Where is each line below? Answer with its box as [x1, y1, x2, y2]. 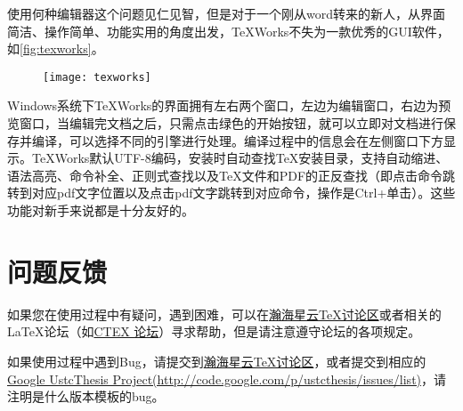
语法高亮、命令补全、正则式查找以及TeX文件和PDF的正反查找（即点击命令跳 [7, 165, 456, 184]
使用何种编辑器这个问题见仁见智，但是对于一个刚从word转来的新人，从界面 [7, 4, 445, 22]
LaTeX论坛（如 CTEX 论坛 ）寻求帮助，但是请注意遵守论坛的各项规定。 [7, 322, 421, 341]
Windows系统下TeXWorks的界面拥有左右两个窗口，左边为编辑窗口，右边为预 [7, 96, 451, 115]
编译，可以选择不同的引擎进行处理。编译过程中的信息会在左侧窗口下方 [31, 131, 443, 149]
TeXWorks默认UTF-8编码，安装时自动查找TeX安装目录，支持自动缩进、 [31, 149, 449, 167]
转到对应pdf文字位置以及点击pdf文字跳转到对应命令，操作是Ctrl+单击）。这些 [7, 183, 456, 202]
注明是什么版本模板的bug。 [7, 387, 165, 406]
